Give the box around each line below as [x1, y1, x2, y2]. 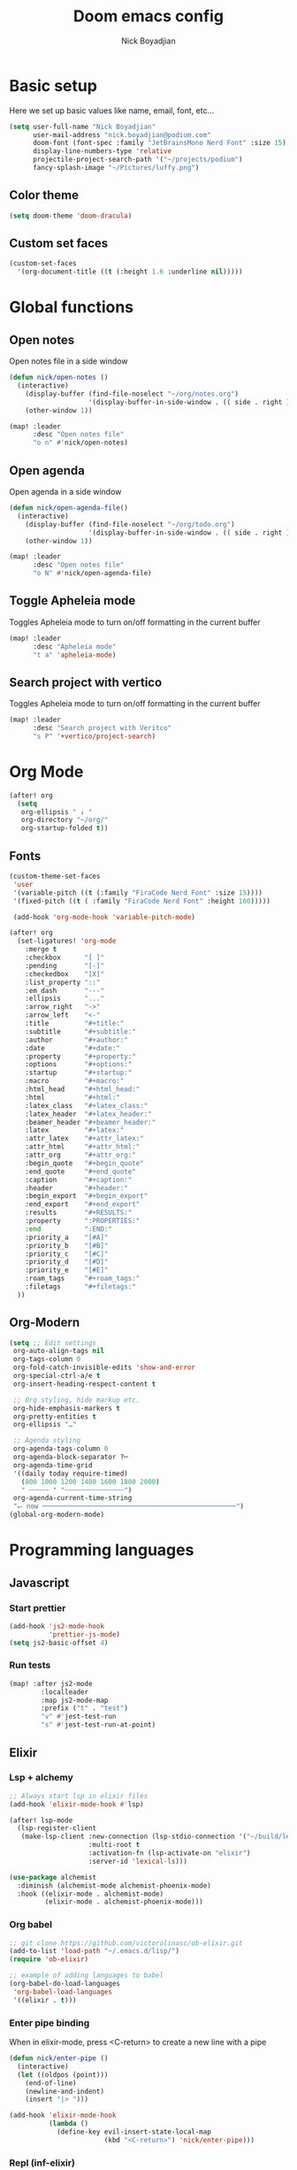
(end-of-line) [25, 2078, 77, 2088]
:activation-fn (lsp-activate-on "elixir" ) [88, 1849, 251, 1858]
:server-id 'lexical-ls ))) [88, 1857, 188, 1866]
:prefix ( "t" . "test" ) [41, 1704, 128, 1713]
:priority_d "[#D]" [25, 1258, 109, 1266]
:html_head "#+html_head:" [25, 1085, 141, 1094]
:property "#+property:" [25, 1051, 137, 1061]
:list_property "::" [25, 978, 101, 987]
